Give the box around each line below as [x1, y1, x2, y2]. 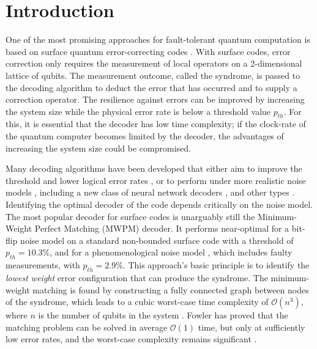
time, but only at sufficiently [198, 320, 305, 333]
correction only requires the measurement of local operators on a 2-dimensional [6, 57, 302, 70]
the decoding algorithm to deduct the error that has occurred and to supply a [6, 81, 297, 94]
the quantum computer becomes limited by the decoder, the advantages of [6, 130, 284, 142]
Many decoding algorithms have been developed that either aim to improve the [6, 162, 302, 175]
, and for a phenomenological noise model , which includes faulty [50, 246, 293, 259]
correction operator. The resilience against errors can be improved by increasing [6, 93, 305, 106]
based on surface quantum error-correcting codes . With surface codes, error [6, 45, 291, 57]
